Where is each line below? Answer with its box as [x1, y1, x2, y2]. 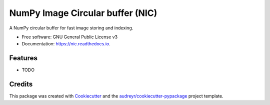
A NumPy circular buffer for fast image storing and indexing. [9, 25, 133, 31]
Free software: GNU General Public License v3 [21, 34, 118, 40]
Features [9, 54, 37, 62]
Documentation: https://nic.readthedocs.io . [21, 41, 111, 47]
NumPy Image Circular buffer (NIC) [9, 7, 157, 18]
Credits [9, 80, 33, 89]
